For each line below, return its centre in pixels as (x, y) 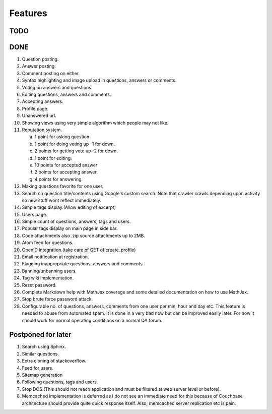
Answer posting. (39, 66)
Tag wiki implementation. (48, 278)
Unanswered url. (39, 115)
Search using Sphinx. (44, 347)
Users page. (35, 214)
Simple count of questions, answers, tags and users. (76, 221)
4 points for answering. (59, 179)
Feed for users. (38, 368)
